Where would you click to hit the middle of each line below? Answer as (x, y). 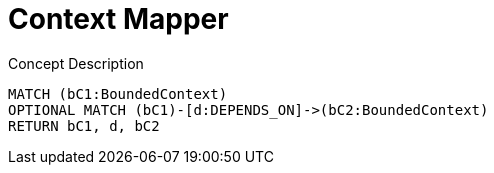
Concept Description (76, 63)
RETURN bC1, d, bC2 (84, 125)
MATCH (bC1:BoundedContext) (118, 93)
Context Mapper (118, 19)
